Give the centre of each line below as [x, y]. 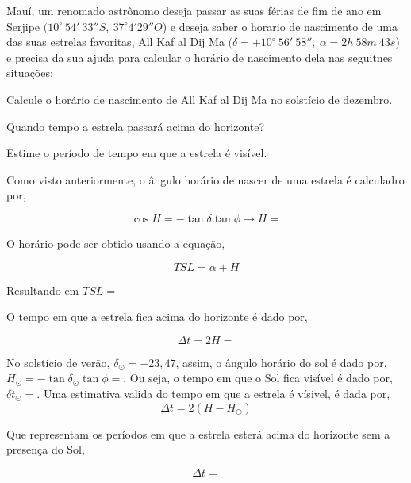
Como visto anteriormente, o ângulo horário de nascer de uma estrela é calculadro [205, 179]
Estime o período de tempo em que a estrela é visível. [137, 153]
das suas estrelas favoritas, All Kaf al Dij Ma [115, 42]
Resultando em [43, 290]
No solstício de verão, [58, 362]
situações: [30, 73]
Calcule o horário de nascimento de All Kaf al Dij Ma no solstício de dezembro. [200, 99]
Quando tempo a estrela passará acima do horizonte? [136, 126]
